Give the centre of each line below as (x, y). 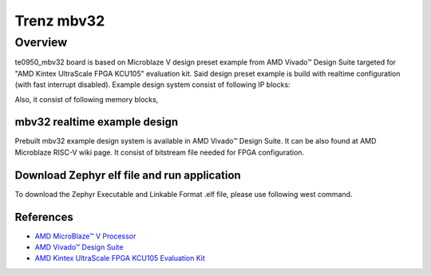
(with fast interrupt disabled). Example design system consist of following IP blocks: (152, 85)
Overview (41, 42)
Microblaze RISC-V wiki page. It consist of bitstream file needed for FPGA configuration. (160, 152)
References (44, 217)
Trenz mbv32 (60, 21)
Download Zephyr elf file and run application (128, 175)
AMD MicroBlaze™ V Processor (85, 236)
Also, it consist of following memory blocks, (87, 99)
